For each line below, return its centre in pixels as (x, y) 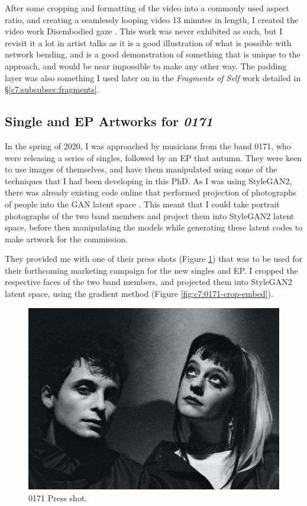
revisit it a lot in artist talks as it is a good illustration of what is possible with (148, 42)
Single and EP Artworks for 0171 (109, 121)
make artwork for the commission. (66, 238)
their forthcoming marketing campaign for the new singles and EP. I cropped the (151, 270)
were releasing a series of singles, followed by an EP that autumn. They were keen (153, 157)
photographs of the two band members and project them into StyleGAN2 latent (150, 215)
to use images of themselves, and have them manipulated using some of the (141, 169)
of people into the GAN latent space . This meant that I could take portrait (143, 204)
